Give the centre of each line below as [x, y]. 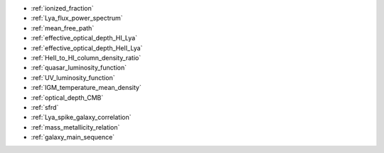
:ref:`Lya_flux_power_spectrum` [77, 18]
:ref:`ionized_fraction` [62, 8]
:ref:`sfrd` [45, 107]
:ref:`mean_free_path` [63, 28]
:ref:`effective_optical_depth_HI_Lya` [84, 38]
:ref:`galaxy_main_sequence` [73, 137]
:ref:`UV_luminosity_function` [73, 77]
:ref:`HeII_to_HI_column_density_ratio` [86, 57]
